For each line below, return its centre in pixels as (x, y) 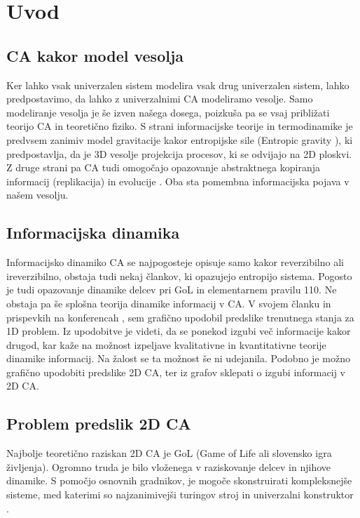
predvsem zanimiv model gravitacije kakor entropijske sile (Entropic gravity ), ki (180, 139)
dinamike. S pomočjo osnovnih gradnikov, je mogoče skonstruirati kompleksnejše (179, 480)
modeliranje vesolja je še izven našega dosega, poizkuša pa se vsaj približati (168, 112)
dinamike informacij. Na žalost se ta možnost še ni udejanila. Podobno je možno (178, 358)
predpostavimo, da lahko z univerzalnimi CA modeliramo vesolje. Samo (160, 99)
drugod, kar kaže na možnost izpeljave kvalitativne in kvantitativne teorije (166, 344)
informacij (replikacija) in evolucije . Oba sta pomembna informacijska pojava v (178, 181)
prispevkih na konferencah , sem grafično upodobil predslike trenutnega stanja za (180, 317)
